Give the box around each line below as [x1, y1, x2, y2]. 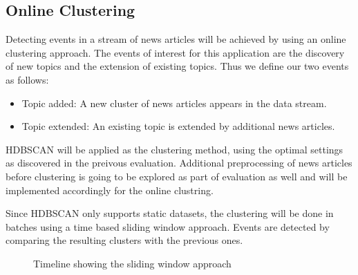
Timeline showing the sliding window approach [33, 256, 232, 270]
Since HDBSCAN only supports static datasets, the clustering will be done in [6, 206, 334, 220]
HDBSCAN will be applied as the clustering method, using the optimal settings [6, 142, 343, 156]
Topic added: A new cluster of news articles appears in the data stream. [21, 95, 327, 110]
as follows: [6, 72, 49, 86]
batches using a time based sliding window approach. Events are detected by [6, 219, 330, 234]
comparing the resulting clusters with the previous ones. [6, 233, 243, 247]
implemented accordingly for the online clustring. [6, 182, 214, 197]
